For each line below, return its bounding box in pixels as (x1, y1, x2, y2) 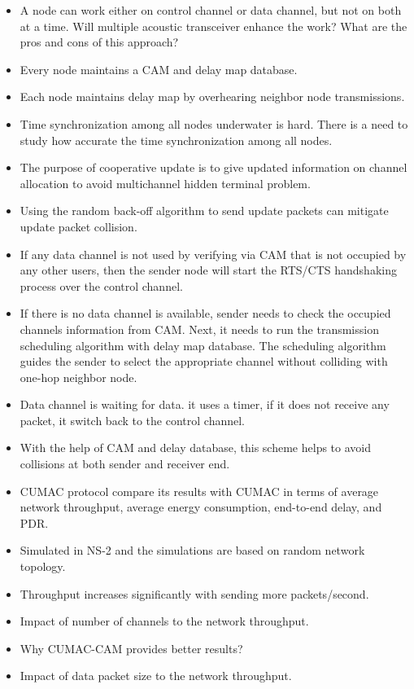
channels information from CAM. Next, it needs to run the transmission (20, 320, 379, 337)
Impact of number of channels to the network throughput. (20, 612, 309, 630)
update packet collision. (20, 217, 137, 235)
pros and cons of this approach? (20, 33, 179, 50)
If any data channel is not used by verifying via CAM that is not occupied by (20, 245, 407, 262)
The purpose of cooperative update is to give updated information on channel (20, 159, 407, 176)
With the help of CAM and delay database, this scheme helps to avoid (20, 439, 371, 456)
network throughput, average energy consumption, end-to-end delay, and (20, 498, 382, 516)
